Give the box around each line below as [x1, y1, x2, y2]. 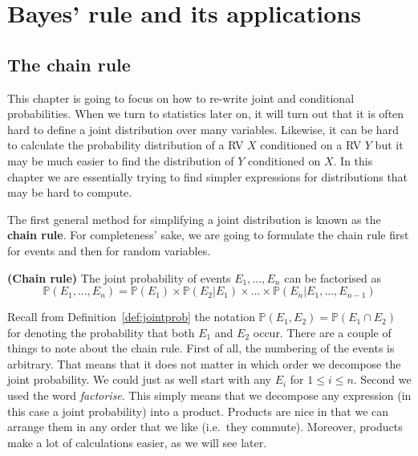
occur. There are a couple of [253, 324, 392, 340]
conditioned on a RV [260, 136, 362, 153]
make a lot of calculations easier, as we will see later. [7, 434, 267, 450]
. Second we [353, 371, 412, 388]
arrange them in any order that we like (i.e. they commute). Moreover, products [7, 418, 403, 435]
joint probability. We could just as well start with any [7, 371, 271, 388]
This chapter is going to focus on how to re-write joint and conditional [7, 89, 355, 106]
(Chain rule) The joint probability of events [7, 269, 231, 286]
